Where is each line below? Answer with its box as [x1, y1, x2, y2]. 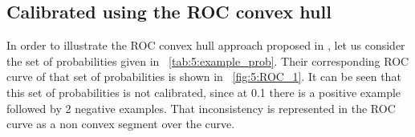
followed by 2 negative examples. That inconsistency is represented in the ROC [6, 99, 396, 116]
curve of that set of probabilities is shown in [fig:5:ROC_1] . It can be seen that [6, 68, 401, 85]
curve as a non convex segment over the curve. [6, 115, 235, 132]
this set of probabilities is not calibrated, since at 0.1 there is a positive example [6, 83, 401, 100]
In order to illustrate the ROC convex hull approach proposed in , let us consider [6, 37, 405, 54]
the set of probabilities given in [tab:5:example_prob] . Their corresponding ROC [6, 52, 409, 69]
